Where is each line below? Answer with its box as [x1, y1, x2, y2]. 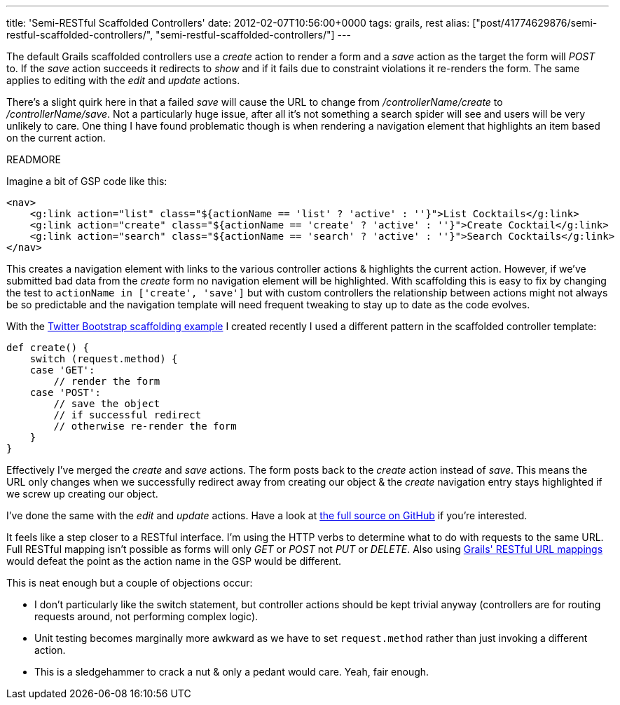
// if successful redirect [53, 409, 202, 420]
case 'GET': [29, 364, 95, 376]
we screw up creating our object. [6, 488, 158, 500]
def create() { [6, 342, 90, 353]
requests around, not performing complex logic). [34, 610, 259, 622]
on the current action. [6, 132, 106, 144]
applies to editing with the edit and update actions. [6, 74, 240, 86]
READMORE [6, 153, 61, 165]
